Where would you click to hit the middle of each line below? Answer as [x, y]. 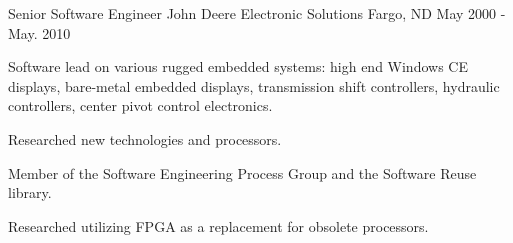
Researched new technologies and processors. [145, 138]
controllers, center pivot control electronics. [140, 105]
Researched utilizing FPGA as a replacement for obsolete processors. [218, 225]
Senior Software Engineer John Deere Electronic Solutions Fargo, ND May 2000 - [257, 13]
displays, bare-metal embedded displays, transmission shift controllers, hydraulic [254, 85]
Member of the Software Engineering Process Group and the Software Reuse [242, 172]
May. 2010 [39, 32]
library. [30, 192]
